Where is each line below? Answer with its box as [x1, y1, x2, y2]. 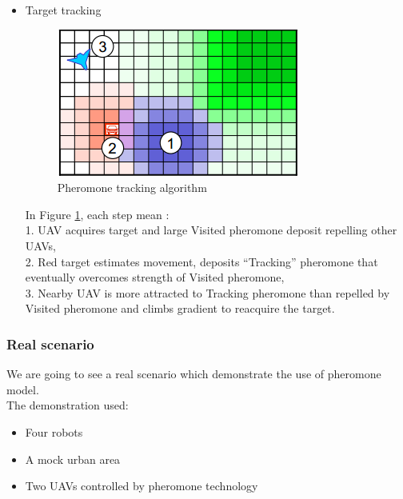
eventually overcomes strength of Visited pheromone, [25, 269, 285, 285]
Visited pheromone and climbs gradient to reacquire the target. [25, 300, 335, 317]
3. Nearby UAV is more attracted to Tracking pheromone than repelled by [25, 284, 390, 301]
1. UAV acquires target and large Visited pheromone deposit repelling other [25, 222, 397, 238]
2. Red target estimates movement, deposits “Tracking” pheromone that [25, 253, 378, 269]
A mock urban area [25, 450, 121, 467]
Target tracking [25, 2, 102, 18]
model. [6, 381, 39, 397]
